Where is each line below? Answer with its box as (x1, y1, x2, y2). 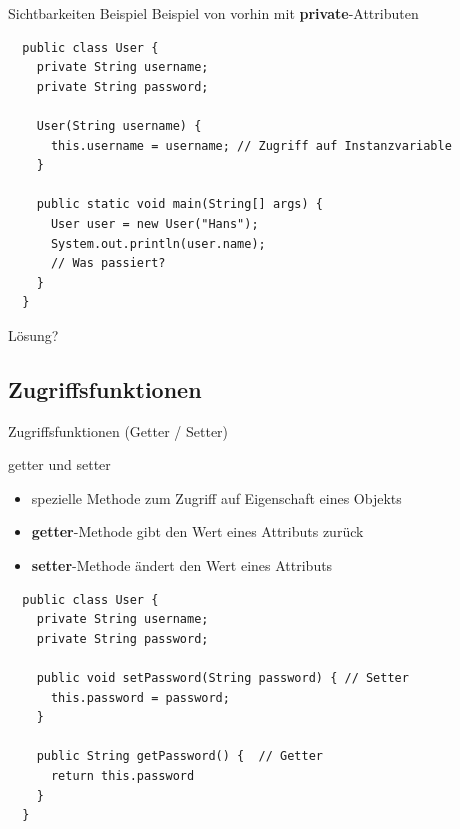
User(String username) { (36, 118, 202, 133)
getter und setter (8, 454, 111, 475)
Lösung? (8, 324, 59, 345)
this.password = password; (50, 690, 230, 705)
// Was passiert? (50, 256, 166, 271)
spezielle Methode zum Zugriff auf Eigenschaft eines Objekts (31, 487, 402, 508)
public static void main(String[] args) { (36, 197, 323, 212)
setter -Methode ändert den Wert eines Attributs (31, 555, 333, 576)
